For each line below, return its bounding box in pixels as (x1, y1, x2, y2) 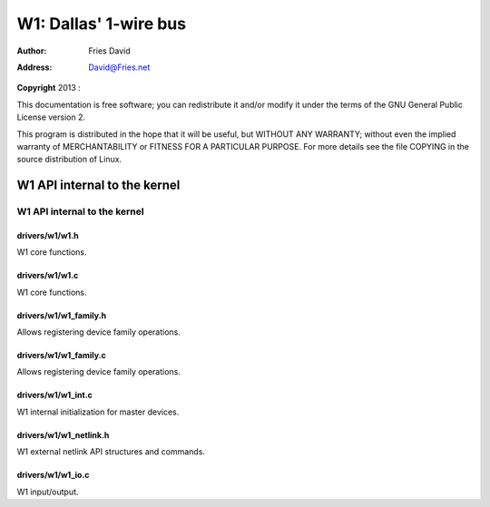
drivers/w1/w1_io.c (16, 470, 90, 481)
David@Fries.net (88, 62, 151, 73)
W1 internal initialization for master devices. (16, 406, 180, 417)
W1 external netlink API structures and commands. (16, 446, 206, 457)
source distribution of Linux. (16, 154, 122, 165)
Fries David (88, 45, 131, 56)
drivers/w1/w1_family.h (16, 309, 107, 321)
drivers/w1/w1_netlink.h (16, 429, 110, 440)
